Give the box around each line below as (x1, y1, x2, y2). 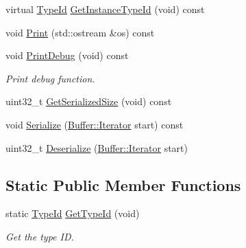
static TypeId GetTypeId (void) (5, 206, 140, 221)
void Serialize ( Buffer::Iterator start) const (5, 117, 184, 131)
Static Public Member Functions (5, 174, 241, 195)
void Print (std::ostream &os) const (5, 25, 155, 39)
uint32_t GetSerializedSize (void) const (5, 94, 172, 109)
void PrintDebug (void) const (5, 48, 129, 63)
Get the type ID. (5, 229, 74, 243)
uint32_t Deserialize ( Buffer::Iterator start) (5, 140, 188, 155)
